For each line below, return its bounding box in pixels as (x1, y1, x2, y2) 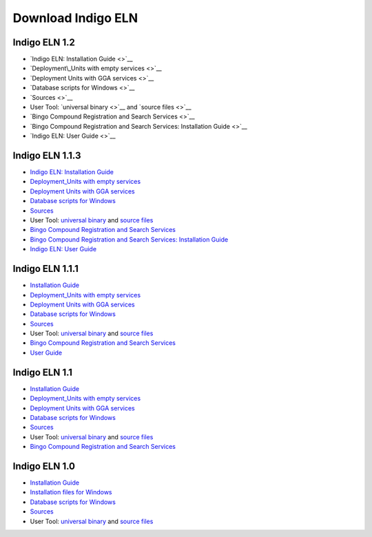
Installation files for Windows (30, 488, 112, 496)
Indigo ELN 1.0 (12, 460, 76, 472)
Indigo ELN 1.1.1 (12, 263, 79, 275)
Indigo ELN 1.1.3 (12, 150, 81, 161)
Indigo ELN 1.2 (12, 36, 75, 48)
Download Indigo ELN (12, 10, 138, 25)
